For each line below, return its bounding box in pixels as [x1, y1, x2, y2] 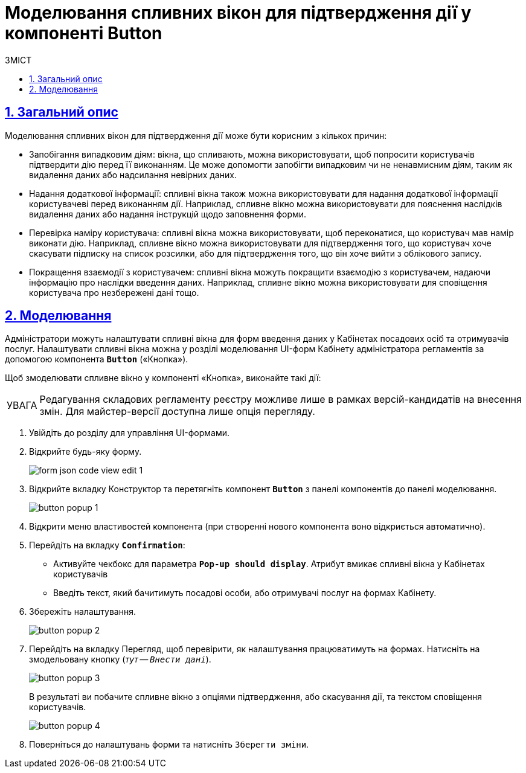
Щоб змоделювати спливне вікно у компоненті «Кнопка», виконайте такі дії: [5, 373, 321, 383]
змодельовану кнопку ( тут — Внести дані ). [29, 654, 211, 665]
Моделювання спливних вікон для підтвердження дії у [5, 2, 472, 23]
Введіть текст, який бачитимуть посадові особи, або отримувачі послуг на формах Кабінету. [53, 588, 437, 598]
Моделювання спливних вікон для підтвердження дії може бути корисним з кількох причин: [5, 130, 387, 141]
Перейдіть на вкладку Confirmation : [29, 540, 185, 551]
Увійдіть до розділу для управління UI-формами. [29, 428, 229, 438]
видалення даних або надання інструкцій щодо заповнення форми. [29, 208, 307, 219]
